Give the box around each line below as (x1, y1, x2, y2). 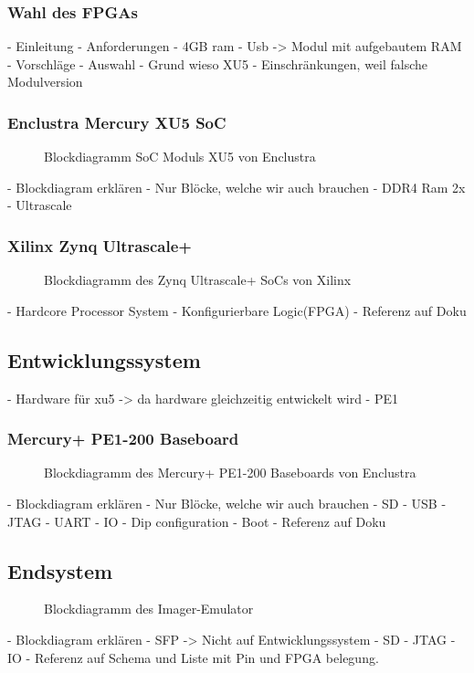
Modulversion (7, 72, 83, 91)
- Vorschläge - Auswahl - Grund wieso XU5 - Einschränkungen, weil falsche (7, 54, 428, 73)
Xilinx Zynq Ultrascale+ (7, 234, 192, 257)
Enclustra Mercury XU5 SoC (7, 110, 226, 133)
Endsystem (7, 556, 113, 584)
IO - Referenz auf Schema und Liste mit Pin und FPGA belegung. (7, 647, 379, 667)
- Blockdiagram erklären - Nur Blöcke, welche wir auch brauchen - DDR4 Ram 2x (7, 177, 466, 196)
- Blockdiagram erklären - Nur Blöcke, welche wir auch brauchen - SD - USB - (7, 494, 447, 513)
